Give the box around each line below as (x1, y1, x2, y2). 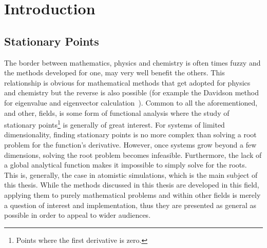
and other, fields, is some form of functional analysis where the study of (4, 107, 230, 118)
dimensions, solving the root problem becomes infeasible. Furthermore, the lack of (4, 149, 262, 160)
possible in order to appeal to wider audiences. (4, 210, 151, 220)
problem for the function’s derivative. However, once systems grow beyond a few (4, 139, 257, 150)
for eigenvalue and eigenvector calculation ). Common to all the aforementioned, (4, 97, 258, 108)
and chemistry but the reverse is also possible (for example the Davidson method (4, 87, 259, 98)
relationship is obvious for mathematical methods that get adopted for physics (4, 77, 251, 88)
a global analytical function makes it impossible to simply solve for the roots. (4, 159, 247, 170)
